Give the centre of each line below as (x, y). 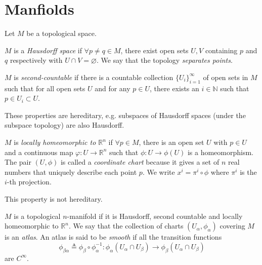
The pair (18, 162)
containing (221, 50)
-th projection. (29, 182)
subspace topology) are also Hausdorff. (64, 125)
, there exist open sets (155, 50)
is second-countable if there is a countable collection (94, 77)
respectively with (36, 60)
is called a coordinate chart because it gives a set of (140, 162)
